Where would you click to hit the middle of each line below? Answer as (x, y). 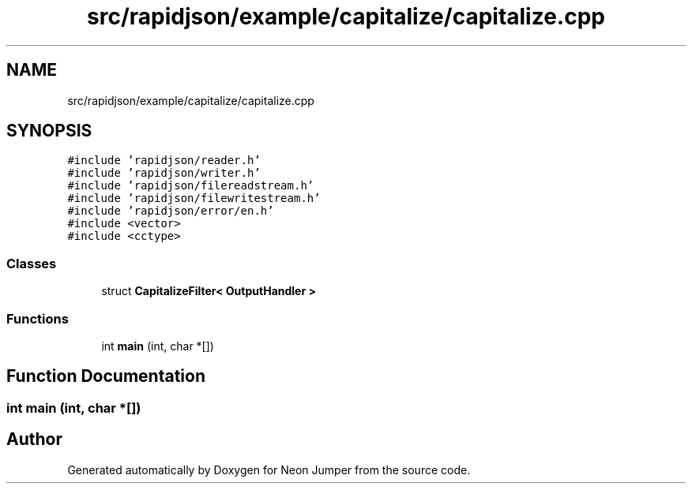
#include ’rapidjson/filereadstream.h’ (191, 186)
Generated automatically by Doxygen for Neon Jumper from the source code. (269, 469)
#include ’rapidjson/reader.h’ (164, 161)
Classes (32, 263)
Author (34, 440)
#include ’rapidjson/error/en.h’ (171, 211)
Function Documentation (106, 376)
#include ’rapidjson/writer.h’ (164, 173)
